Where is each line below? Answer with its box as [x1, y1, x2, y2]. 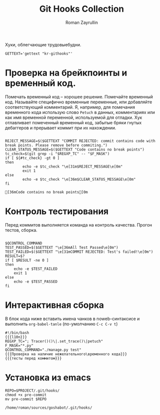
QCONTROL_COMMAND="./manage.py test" [5, 347, 82, 352]
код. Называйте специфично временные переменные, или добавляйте [5, 99, 152, 105]
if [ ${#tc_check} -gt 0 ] [5, 155, 60, 160]
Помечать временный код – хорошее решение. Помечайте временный [5, 94, 153, 99]
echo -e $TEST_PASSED [14, 279, 57, 284]
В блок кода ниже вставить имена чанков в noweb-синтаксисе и [5, 316, 140, 321]
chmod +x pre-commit [5, 392, 47, 397]
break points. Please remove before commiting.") [5, 143, 108, 148]
